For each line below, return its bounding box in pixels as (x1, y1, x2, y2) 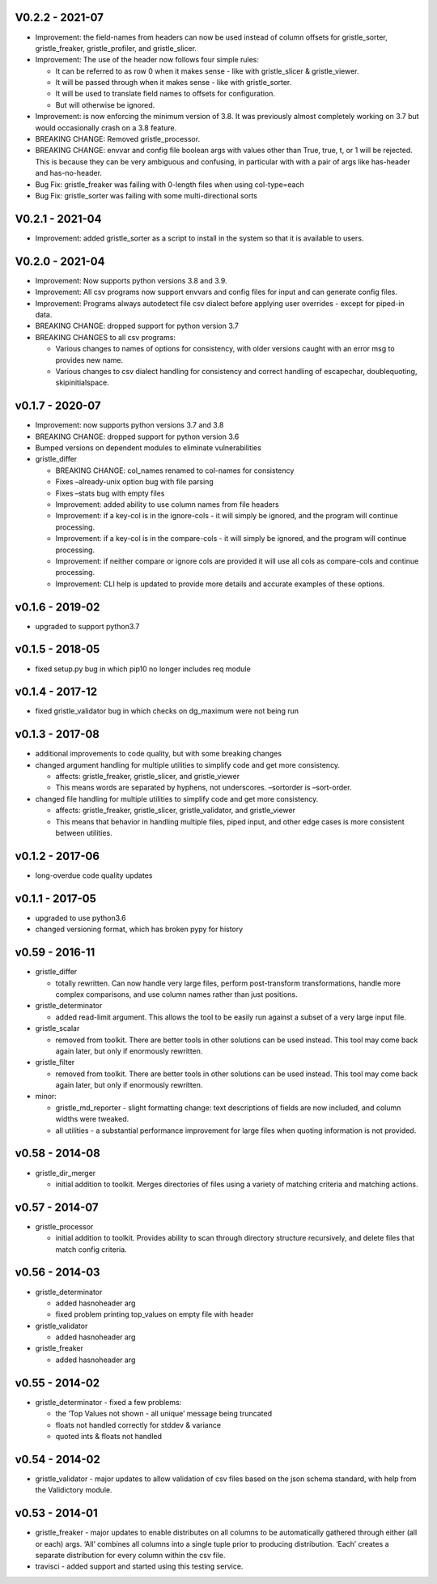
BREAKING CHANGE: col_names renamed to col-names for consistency (55, 466, 295, 475)
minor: (35, 1092, 57, 1101)
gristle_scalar (35, 1024, 80, 1033)
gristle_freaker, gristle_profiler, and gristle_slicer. (35, 43, 197, 53)
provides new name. (55, 355, 124, 364)
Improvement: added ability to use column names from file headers (55, 499, 279, 509)
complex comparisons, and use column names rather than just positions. (55, 989, 298, 999)
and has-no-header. (35, 168, 103, 178)
